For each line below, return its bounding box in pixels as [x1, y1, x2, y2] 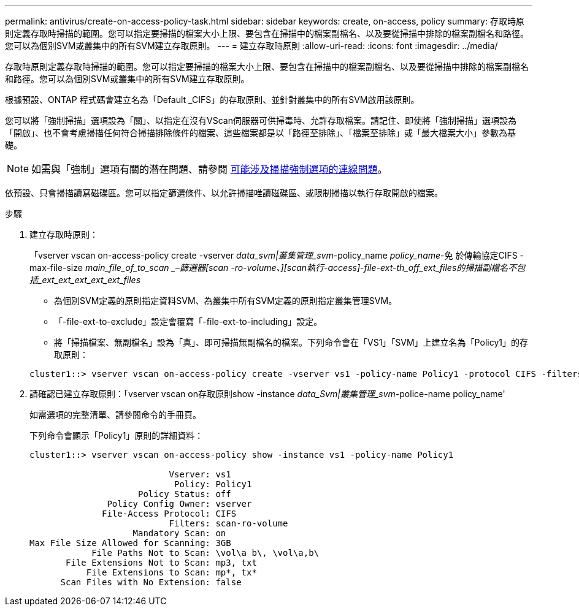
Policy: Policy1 [174, 479, 252, 489]
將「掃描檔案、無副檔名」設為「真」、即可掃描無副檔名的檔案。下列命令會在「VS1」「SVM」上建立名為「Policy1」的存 [54, 337, 528, 347]
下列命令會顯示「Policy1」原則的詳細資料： [29, 430, 204, 441]
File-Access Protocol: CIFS [102, 509, 237, 518]
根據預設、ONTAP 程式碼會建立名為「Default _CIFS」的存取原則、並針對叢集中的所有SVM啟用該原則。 [5, 94, 420, 105]
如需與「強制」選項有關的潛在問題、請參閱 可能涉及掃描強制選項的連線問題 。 [31, 163, 388, 175]
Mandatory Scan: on [132, 528, 226, 538]
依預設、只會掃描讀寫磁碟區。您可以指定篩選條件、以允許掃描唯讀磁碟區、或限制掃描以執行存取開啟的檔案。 [5, 188, 443, 198]
